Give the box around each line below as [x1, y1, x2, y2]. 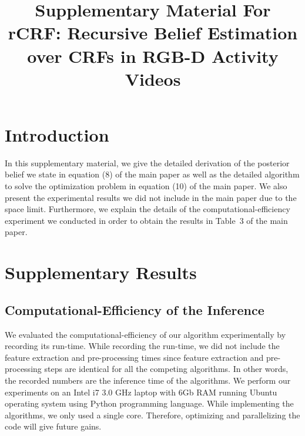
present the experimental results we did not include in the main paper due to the [5, 191, 297, 203]
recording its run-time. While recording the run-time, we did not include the [5, 340, 280, 352]
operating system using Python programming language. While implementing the [5, 397, 294, 410]
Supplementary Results [5, 260, 197, 284]
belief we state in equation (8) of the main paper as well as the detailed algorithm [5, 168, 300, 180]
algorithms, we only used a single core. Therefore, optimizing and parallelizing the [5, 408, 300, 421]
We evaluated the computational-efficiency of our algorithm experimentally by [5, 328, 286, 340]
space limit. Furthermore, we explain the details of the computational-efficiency [5, 203, 290, 215]
